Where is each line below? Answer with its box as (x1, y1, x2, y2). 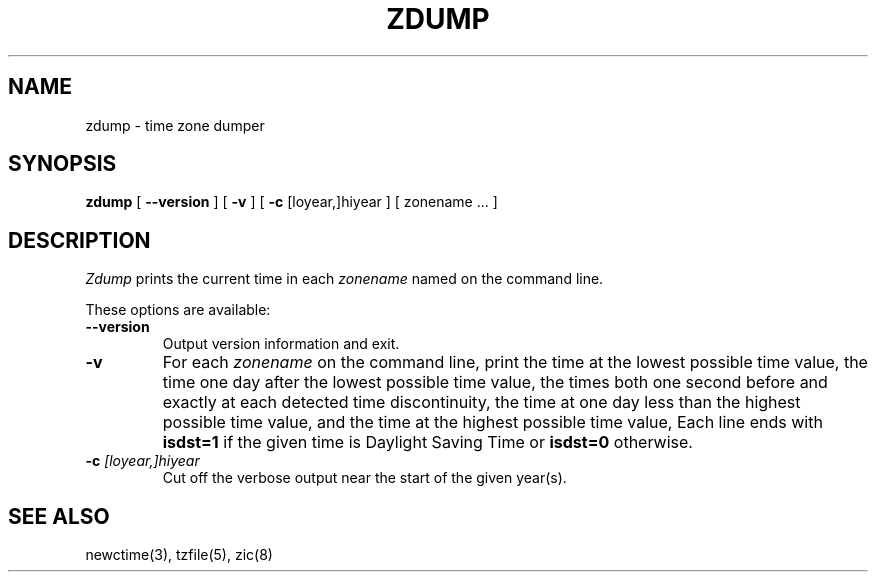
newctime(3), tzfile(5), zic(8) (85, 546, 273, 564)
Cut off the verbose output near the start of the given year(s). (162, 469, 567, 487)
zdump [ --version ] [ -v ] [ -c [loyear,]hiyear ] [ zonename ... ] (85, 193, 498, 211)
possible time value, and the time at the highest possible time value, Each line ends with (162, 412, 823, 433)
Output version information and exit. (162, 335, 400, 353)
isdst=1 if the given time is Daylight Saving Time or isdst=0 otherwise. (162, 432, 693, 453)
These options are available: (85, 301, 271, 319)
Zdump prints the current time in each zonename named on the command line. (85, 270, 604, 288)
